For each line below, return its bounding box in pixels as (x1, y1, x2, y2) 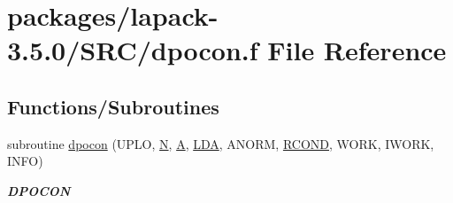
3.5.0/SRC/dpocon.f (7, 32, 258, 68)
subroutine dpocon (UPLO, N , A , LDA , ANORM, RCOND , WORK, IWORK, (7, 134, 434, 152)
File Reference (267, 32, 447, 68)
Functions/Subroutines (7, 92, 219, 120)
